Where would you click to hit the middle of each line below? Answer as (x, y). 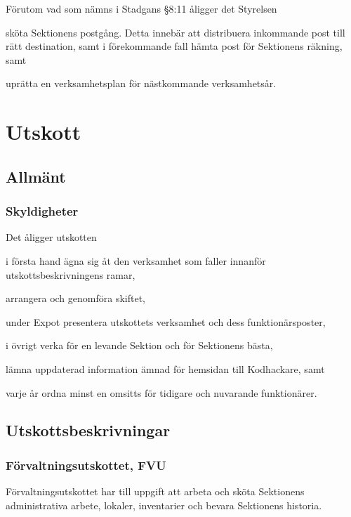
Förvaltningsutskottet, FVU (86, 465)
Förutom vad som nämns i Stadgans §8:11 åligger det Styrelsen (141, 8)
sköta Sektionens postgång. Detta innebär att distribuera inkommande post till (175, 32)
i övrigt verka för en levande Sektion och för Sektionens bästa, (139, 345)
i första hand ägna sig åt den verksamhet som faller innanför (136, 260)
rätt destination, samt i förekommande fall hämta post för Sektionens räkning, (174, 46)
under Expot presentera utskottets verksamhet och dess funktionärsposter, (166, 321)
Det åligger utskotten (51, 237)
